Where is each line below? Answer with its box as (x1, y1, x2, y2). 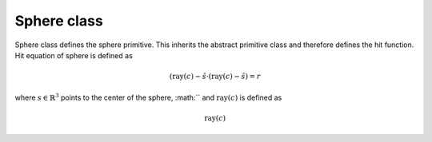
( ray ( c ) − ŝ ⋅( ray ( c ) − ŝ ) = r (169, 72, 261, 81)
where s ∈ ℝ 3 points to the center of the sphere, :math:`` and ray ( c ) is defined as (14, 92, 282, 102)
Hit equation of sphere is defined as (14, 50, 134, 60)
